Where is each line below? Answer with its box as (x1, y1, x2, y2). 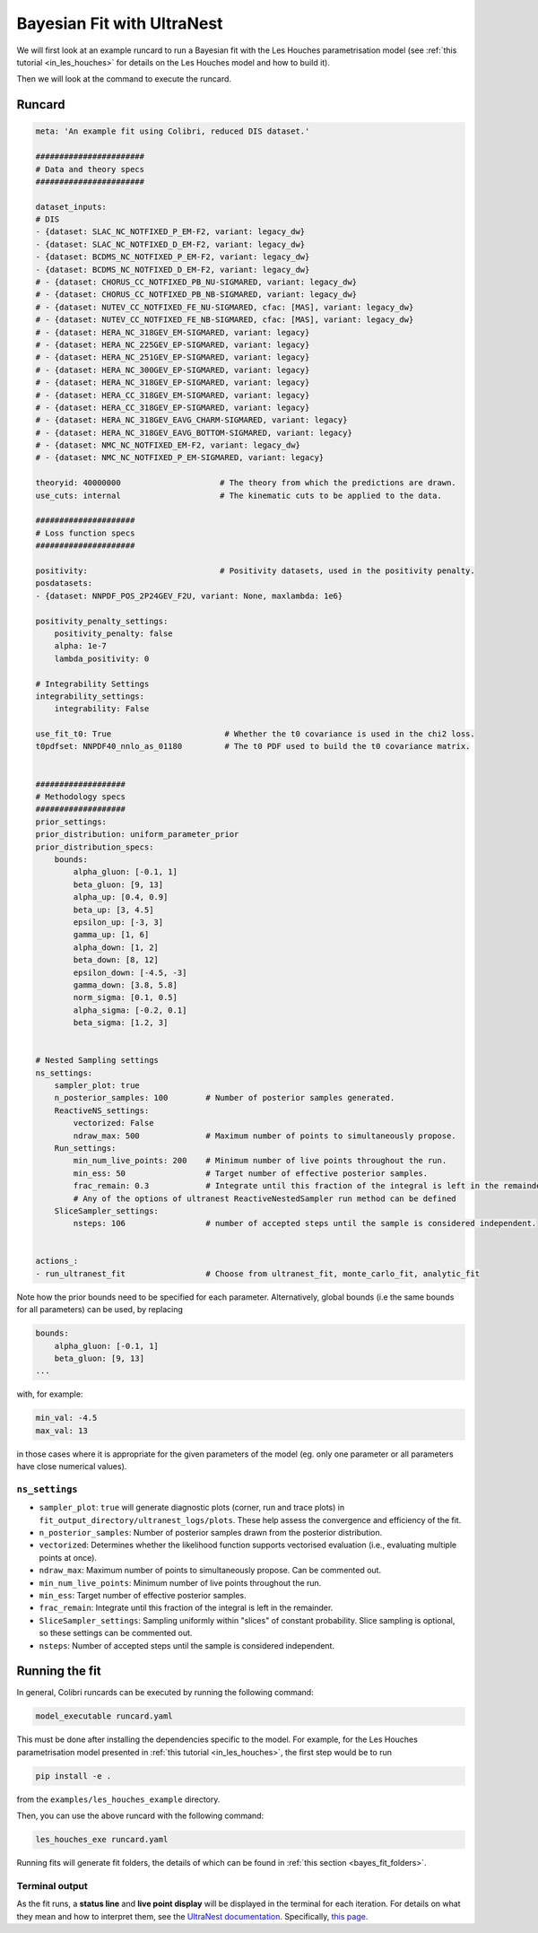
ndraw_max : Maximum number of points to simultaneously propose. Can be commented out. (39, 1565, 381, 1576)
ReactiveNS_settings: (54, 1105, 150, 1116)
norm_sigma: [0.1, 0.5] (73, 992, 178, 1003)
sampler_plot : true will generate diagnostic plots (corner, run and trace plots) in (39, 1502, 345, 1513)
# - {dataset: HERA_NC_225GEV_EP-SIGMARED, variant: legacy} (35, 339, 310, 350)
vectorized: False (73, 1118, 154, 1128)
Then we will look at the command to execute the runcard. (16, 74, 232, 84)
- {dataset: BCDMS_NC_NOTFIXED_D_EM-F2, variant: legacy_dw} (35, 265, 310, 274)
